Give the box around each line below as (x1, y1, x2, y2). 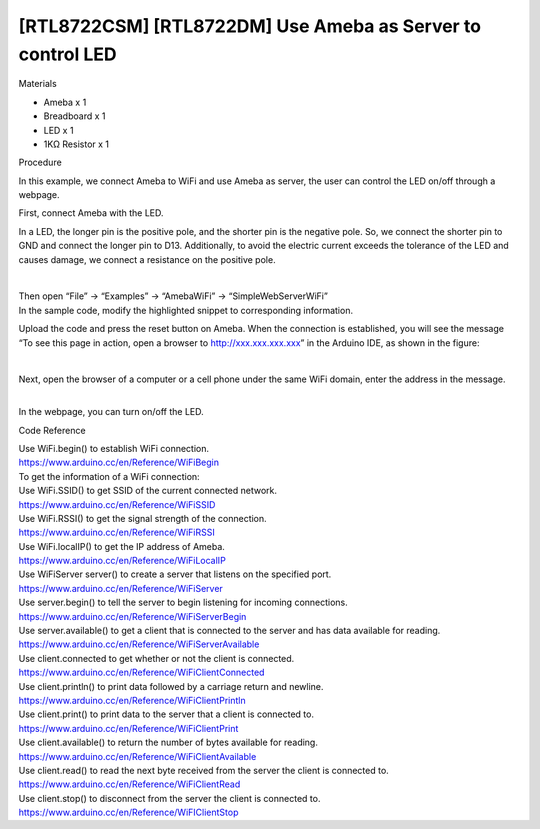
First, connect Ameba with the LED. (18, 207, 164, 219)
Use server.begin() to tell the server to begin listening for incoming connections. (18, 596, 349, 609)
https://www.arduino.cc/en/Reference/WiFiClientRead (18, 778, 241, 790)
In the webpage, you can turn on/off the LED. (18, 406, 204, 418)
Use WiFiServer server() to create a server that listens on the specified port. (18, 568, 332, 580)
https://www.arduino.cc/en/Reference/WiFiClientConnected (18, 666, 265, 679)
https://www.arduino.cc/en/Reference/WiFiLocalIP (18, 555, 227, 567)
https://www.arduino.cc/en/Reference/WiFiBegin (18, 456, 220, 469)
